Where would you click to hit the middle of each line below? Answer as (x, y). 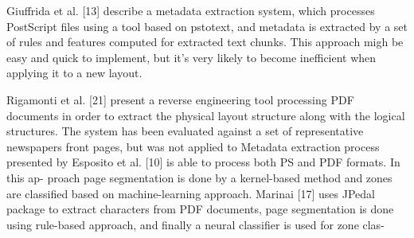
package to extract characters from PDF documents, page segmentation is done (200, 209)
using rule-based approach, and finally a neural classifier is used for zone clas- (195, 224)
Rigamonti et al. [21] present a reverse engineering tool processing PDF (180, 99)
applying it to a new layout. (74, 73)
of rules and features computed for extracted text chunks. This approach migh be (205, 42)
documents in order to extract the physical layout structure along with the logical (206, 115)
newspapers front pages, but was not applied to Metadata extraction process (193, 146)
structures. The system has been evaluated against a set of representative (185, 131)
